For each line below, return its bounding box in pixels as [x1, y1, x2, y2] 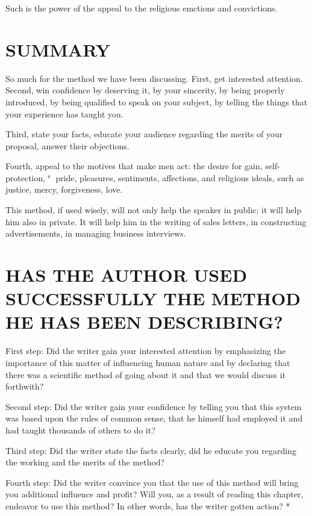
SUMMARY [5, 37, 110, 61]
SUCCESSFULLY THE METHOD [5, 286, 301, 311]
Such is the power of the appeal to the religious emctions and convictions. [5, 2, 278, 14]
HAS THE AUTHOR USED [5, 263, 248, 287]
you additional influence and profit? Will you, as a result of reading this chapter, [5, 488, 304, 500]
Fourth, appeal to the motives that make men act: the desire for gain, [5, 160, 263, 172]
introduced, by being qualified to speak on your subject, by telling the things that [5, 95, 308, 108]
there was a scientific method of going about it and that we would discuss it [5, 368, 286, 381]
